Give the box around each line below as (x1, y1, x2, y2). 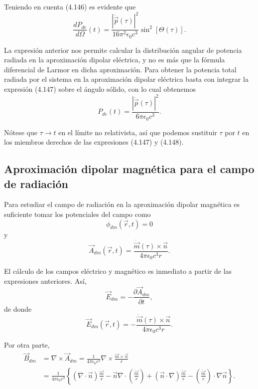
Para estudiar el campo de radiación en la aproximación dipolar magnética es (4, 199, 240, 209)
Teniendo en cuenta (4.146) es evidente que (4, 1, 136, 11)
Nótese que (4, 127, 37, 137)
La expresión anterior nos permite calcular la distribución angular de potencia (4, 44, 242, 55)
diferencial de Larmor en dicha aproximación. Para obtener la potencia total (4, 64, 237, 74)
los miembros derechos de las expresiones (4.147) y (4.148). (4, 137, 184, 147)
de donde (4, 303, 32, 314)
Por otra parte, (4, 340, 50, 350)
